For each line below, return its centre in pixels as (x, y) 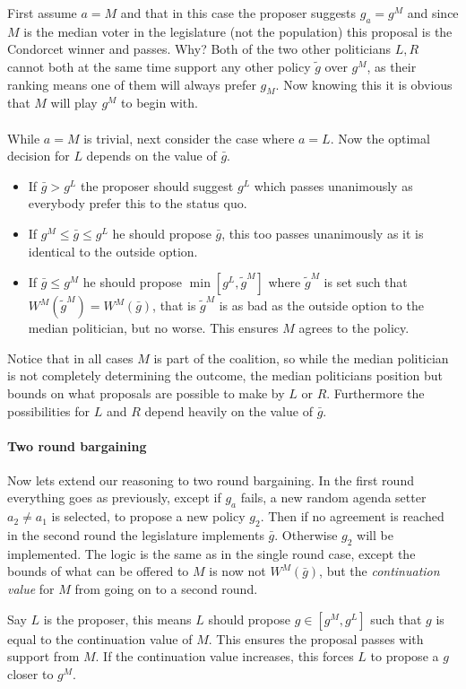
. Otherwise (306, 535)
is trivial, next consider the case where (189, 138)
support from (43, 656)
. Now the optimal (380, 138)
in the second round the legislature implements (136, 535)
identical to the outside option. (113, 251)
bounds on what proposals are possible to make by (146, 392)
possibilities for (49, 410)
